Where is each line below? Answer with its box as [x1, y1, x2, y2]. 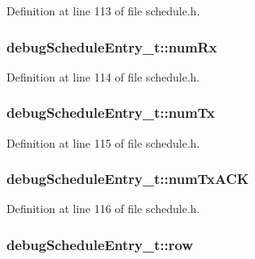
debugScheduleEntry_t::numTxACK [6, 169, 249, 189]
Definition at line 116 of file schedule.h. [6, 200, 200, 217]
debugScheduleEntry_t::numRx [6, 36, 217, 56]
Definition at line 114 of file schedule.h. [6, 68, 200, 85]
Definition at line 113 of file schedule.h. [6, 2, 200, 19]
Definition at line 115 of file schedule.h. [6, 134, 200, 151]
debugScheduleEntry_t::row [6, 234, 193, 254]
